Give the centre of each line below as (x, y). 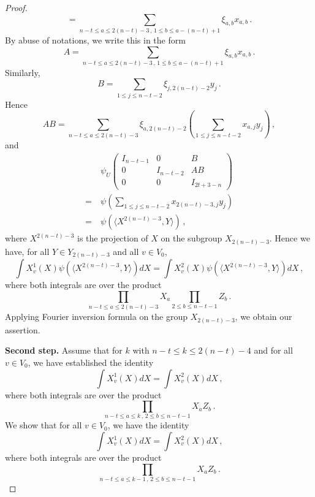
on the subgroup (192, 238)
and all (126, 251)
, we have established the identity (91, 362)
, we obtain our (264, 317)
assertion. (23, 329)
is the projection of (113, 238)
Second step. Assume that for (64, 350)
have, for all (27, 251)
